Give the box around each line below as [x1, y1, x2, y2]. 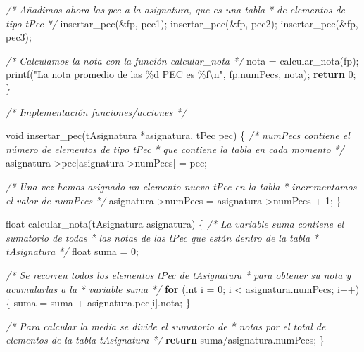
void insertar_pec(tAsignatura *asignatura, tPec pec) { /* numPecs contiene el [6, 128, 350, 143]
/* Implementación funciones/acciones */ [6, 104, 187, 119]
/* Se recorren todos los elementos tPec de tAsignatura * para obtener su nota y [6, 267, 351, 282]
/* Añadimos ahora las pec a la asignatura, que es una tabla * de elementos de [6, 2, 346, 16]
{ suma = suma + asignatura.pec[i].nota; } [6, 295, 191, 310]
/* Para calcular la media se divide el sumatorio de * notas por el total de [6, 318, 326, 333]
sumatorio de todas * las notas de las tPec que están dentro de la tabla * [6, 230, 318, 245]
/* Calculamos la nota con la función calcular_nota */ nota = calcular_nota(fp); [6, 53, 359, 67]
